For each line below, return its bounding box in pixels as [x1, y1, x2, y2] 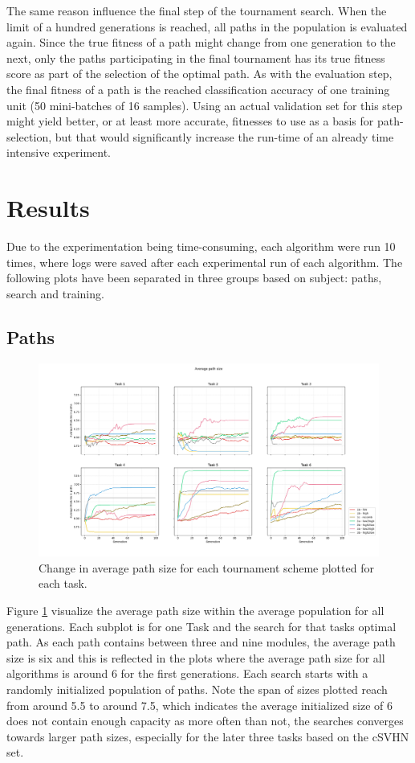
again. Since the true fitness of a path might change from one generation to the [6, 34, 396, 51]
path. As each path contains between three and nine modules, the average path [6, 634, 396, 650]
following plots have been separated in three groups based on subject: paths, [6, 269, 382, 286]
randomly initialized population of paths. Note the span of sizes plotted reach [6, 680, 388, 697]
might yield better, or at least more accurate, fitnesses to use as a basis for [6, 113, 374, 129]
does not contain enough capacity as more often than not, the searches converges [6, 712, 404, 729]
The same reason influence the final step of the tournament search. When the [6, 2, 387, 18]
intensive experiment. [6, 144, 112, 161]
